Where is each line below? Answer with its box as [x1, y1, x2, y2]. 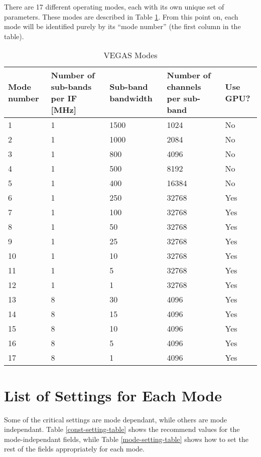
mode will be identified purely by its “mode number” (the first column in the [4, 21, 241, 32]
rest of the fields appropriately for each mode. [4, 443, 145, 454]
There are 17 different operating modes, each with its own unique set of [4, 2, 224, 12]
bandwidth [109, 92, 153, 104]
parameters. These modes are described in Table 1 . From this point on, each [4, 11, 238, 22]
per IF [51, 92, 77, 104]
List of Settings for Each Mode [4, 385, 222, 405]
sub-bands [51, 81, 92, 93]
